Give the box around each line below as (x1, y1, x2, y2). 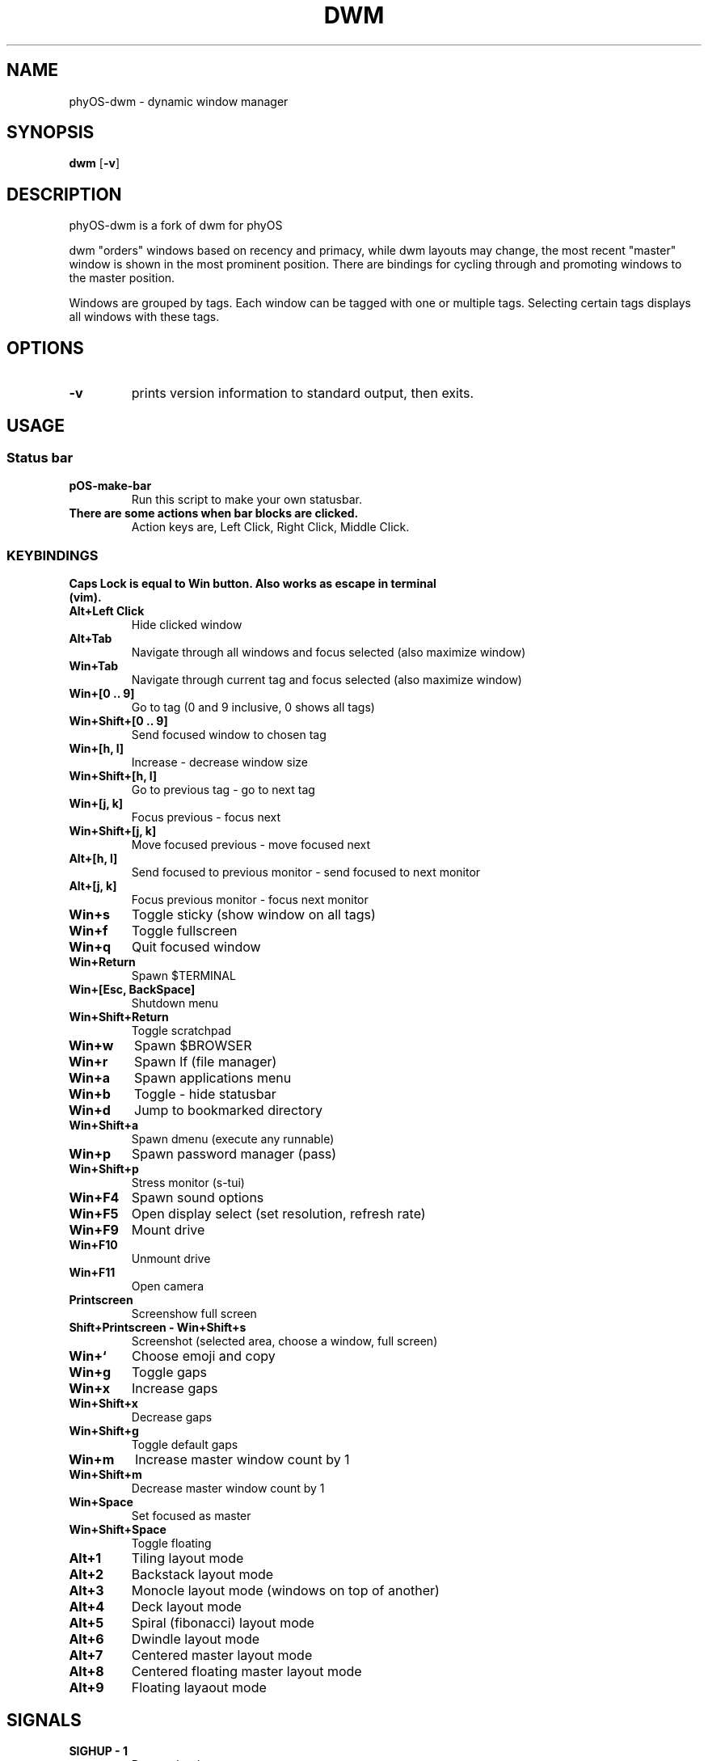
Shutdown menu (131, 996, 219, 1011)
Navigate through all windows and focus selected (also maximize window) (131, 645, 526, 660)
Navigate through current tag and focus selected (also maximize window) (131, 673, 522, 687)
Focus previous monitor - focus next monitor (131, 893, 369, 907)
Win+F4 (69, 1189, 120, 1206)
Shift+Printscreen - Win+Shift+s (69, 1320, 247, 1335)
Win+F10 (69, 1238, 118, 1252)
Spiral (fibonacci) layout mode (131, 1615, 314, 1632)
